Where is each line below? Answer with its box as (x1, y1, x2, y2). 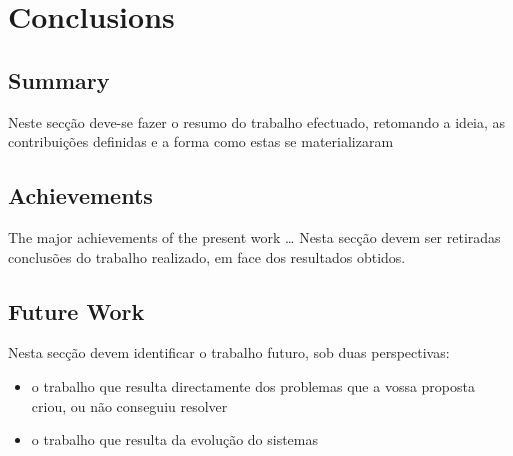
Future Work (8, 295, 145, 326)
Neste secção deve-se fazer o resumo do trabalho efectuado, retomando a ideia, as (8, 111, 506, 132)
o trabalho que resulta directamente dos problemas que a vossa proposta (31, 375, 475, 396)
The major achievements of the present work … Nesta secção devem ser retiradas (8, 226, 501, 247)
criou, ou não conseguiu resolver (31, 395, 228, 416)
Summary (8, 64, 110, 95)
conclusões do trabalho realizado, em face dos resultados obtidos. (8, 246, 406, 267)
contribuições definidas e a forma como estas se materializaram (8, 131, 394, 152)
